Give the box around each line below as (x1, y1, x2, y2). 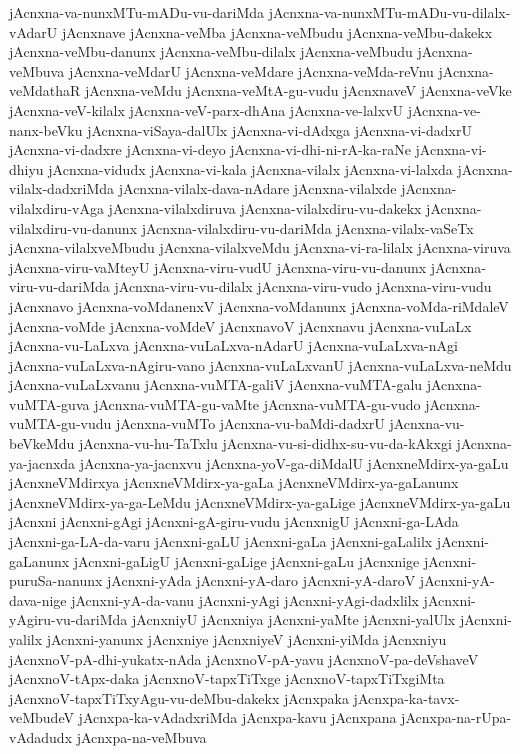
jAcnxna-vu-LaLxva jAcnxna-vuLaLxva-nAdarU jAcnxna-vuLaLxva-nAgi (9, 335, 458, 356)
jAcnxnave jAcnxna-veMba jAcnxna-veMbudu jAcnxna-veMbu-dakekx (61, 21, 493, 42)
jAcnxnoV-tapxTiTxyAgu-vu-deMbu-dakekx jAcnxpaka (9, 687, 349, 708)
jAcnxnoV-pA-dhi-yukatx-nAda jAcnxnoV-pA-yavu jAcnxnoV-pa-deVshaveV (9, 648, 479, 669)
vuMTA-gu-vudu (9, 413, 112, 434)
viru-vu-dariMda (9, 276, 110, 297)
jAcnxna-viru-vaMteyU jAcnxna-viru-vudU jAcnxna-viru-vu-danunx (9, 256, 427, 277)
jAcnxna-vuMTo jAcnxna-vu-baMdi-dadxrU (115, 413, 385, 434)
